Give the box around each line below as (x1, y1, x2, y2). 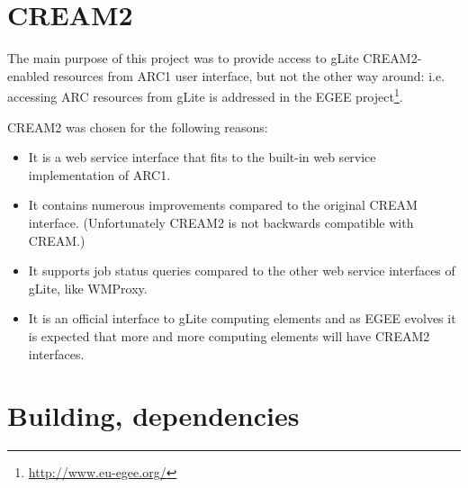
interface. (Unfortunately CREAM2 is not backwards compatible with (28, 212, 414, 231)
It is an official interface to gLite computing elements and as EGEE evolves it (28, 309, 456, 328)
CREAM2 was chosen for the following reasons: (7, 117, 268, 136)
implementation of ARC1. (28, 165, 171, 184)
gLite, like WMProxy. (28, 278, 148, 297)
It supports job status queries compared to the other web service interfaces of (28, 261, 455, 280)
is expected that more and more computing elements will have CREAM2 (28, 326, 430, 345)
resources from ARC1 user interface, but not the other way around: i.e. (53, 66, 445, 85)
